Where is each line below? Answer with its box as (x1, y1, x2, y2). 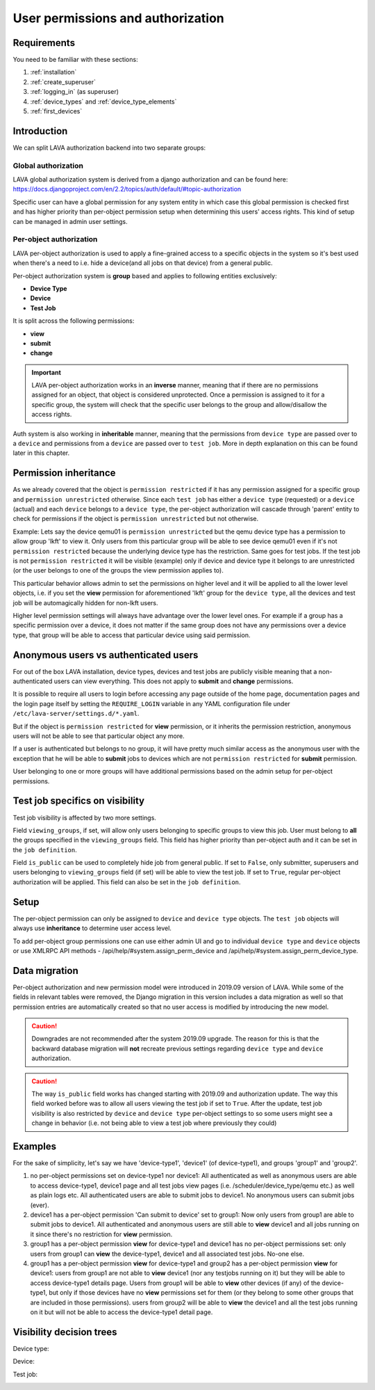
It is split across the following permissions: (12, 317, 135, 325)
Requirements (12, 37, 76, 49)
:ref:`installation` (30, 68, 77, 77)
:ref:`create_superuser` (30, 77, 97, 86)
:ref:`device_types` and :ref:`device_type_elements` (30, 97, 177, 106)
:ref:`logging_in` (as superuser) (30, 88, 119, 96)
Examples (12, 1140, 57, 1152)
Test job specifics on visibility (12, 795, 145, 807)
